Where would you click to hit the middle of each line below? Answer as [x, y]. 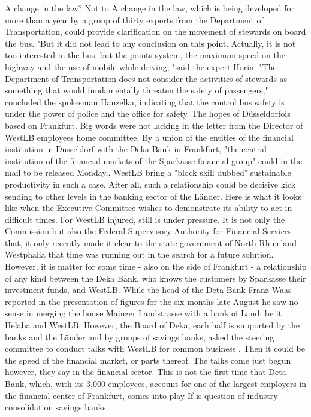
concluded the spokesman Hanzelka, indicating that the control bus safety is [145, 102]
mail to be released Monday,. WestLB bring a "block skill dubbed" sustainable [148, 172]
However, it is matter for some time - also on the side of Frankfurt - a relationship [156, 266]
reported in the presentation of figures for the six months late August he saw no [152, 301]
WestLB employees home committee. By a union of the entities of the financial [149, 137]
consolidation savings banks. [57, 407]
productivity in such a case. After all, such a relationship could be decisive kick [150, 184]
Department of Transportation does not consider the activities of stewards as [146, 78]
